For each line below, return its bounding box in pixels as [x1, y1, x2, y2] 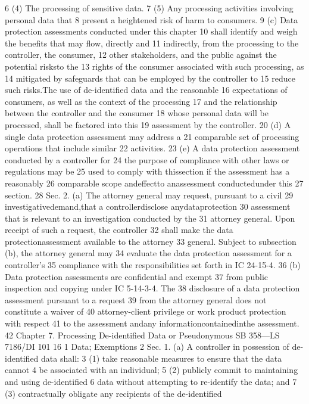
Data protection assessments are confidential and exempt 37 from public [5, 270, 269, 282]
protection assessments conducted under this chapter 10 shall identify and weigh [5, 25, 298, 38]
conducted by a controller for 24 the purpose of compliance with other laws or [5, 153, 289, 166]
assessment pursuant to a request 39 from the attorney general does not [5, 293, 267, 306]
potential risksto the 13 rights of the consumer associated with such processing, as [5, 60, 304, 72]
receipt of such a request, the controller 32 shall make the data [5, 223, 233, 236]
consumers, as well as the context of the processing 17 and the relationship [5, 95, 277, 107]
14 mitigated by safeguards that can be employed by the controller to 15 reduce [5, 72, 295, 84]
